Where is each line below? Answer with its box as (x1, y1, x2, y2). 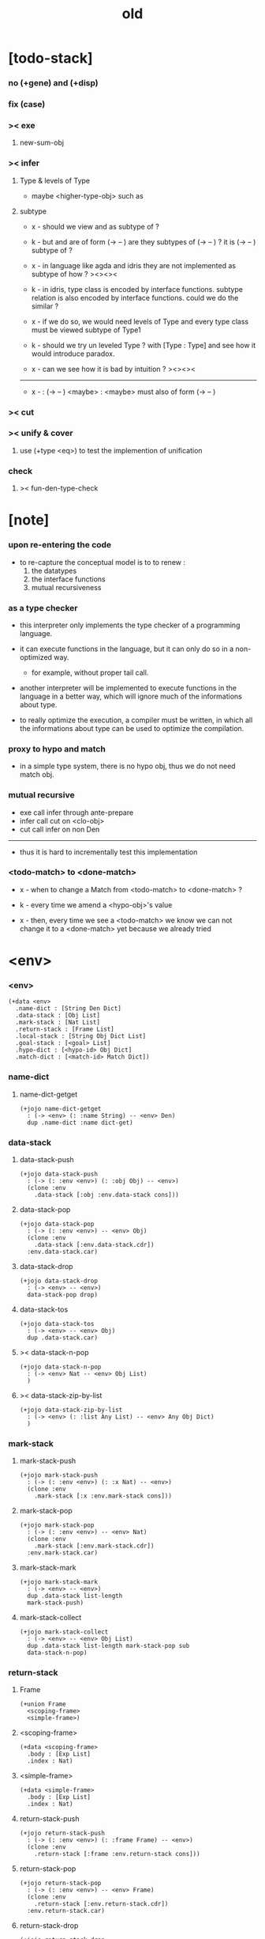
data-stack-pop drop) (27, 1290, 99, 1298)
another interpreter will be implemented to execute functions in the (19, 683, 237, 692)
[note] (8, 511, 50, 529)
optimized (19, 652, 53, 661)
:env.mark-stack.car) (27, 1549, 99, 1557)
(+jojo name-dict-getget (19, 1104, 102, 1112)
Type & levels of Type (19, 176, 91, 185)
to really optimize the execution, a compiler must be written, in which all (19, 715, 253, 725)
